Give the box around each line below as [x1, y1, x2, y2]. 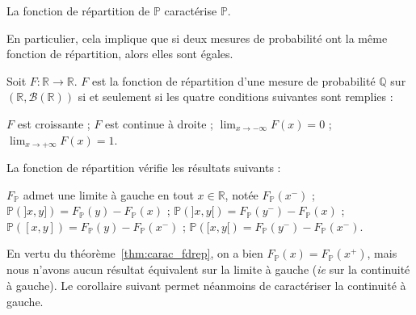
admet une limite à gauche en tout [23, 186, 194, 203]
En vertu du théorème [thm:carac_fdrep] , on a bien [6, 245, 263, 262]
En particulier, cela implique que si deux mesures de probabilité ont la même [6, 29, 388, 46]
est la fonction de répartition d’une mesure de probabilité [91, 72, 376, 89]
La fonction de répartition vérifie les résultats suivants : [6, 159, 281, 176]
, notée [225, 186, 258, 203]
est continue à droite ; [105, 115, 213, 132]
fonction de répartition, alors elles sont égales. [6, 45, 233, 62]
